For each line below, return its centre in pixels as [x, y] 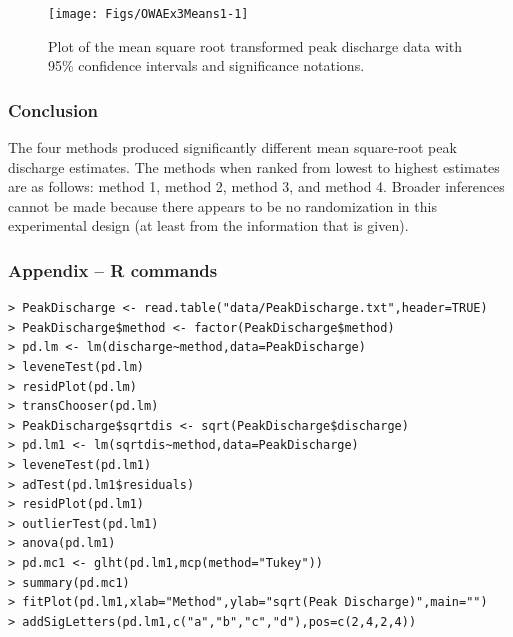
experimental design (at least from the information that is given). [208, 225]
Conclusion [53, 109]
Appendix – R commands [113, 269]
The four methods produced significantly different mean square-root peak [232, 147]
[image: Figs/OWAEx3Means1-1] [148, 14]
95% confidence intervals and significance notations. [206, 65]
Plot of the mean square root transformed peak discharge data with [255, 45]
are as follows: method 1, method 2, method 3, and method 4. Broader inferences [256, 186]
